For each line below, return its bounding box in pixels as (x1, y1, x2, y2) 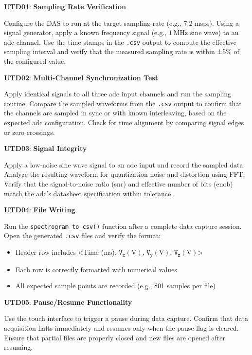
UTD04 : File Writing (4, 205, 75, 215)
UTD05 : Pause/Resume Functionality (4, 297, 132, 307)
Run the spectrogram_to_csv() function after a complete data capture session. (4, 221, 242, 231)
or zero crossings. (4, 127, 55, 137)
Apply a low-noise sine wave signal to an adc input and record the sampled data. (4, 159, 245, 169)
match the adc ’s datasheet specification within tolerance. (4, 188, 173, 198)
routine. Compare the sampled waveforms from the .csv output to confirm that (4, 98, 242, 108)
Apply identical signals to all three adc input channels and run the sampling (4, 89, 232, 99)
